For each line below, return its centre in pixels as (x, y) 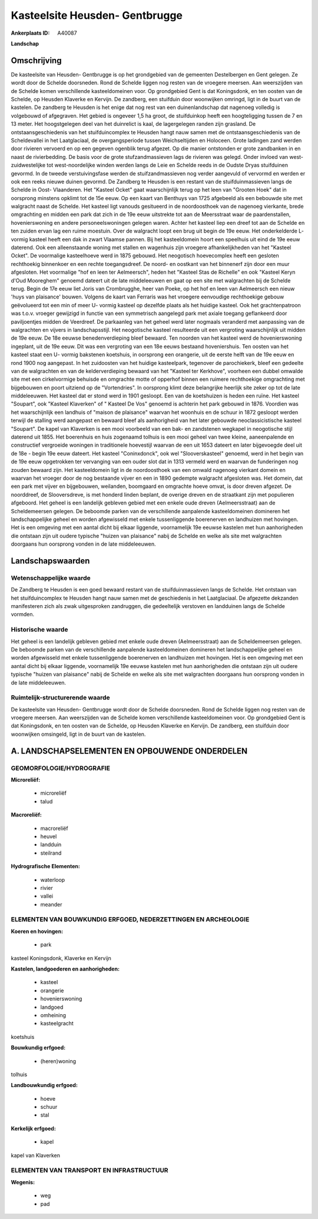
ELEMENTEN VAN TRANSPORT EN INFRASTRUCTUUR (90, 1170)
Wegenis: (23, 1182)
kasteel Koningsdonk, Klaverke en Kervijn (61, 958)
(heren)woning (58, 1061)
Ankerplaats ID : (30, 33)
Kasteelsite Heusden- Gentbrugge (97, 15)
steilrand (51, 853)
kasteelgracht (57, 1024)
